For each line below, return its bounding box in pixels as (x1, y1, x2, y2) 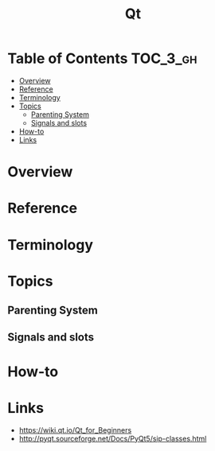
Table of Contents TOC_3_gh (7, 49, 197, 68)
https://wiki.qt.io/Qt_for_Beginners (18, 425, 132, 434)
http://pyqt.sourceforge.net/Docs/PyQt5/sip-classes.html (18, 434, 207, 443)
